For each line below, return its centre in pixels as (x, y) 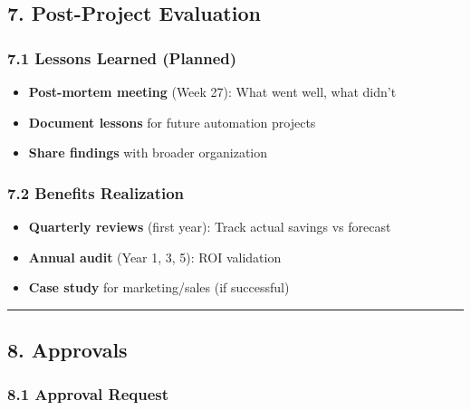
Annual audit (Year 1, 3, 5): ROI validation (155, 257)
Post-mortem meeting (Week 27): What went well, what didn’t (212, 91)
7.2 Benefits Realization (96, 192)
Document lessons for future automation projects (172, 122)
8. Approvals (67, 350)
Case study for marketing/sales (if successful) (159, 287)
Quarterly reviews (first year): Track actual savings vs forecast (210, 226)
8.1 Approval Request (88, 394)
